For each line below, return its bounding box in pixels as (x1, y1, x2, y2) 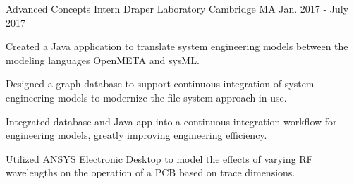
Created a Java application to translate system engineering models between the (6, 39, 348, 54)
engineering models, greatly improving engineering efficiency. (6, 128, 267, 142)
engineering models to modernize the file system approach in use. (6, 90, 287, 104)
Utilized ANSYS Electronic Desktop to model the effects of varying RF (6, 151, 313, 166)
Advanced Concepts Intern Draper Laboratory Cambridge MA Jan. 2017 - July (6, 1, 349, 16)
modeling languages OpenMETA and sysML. (6, 52, 200, 67)
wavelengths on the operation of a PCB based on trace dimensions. (6, 165, 295, 180)
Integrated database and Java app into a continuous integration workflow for (6, 114, 337, 128)
